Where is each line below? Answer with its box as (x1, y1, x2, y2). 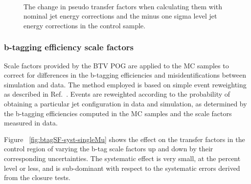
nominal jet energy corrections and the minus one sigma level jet (23, 11, 217, 21)
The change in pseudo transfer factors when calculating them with (23, 1, 222, 11)
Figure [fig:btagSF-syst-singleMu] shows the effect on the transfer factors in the (4, 134, 245, 144)
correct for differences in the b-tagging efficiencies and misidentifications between (4, 70, 247, 80)
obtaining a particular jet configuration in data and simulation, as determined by (4, 98, 247, 108)
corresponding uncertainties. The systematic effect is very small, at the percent (4, 153, 241, 163)
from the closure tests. (4, 172, 71, 183)
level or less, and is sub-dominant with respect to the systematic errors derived (4, 163, 240, 173)
